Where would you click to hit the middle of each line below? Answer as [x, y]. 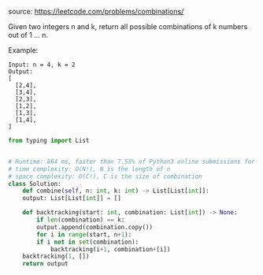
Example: [23, 50]
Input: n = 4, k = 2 [42, 65]
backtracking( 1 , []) [56, 256]
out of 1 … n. [28, 35]
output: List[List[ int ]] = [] [72, 199]
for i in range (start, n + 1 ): [84, 234]
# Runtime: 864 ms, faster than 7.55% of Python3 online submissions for [132, 162]
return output [45, 264]
